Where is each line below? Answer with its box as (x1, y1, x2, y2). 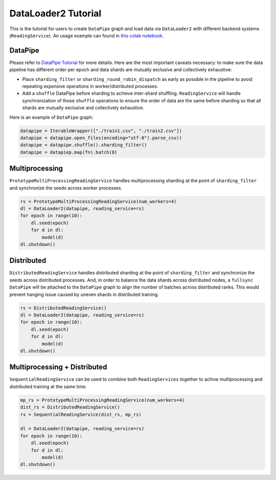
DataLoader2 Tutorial (9, 8, 102, 19)
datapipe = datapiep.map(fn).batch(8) (20, 149, 118, 155)
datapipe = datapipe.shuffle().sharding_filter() (20, 142, 147, 148)
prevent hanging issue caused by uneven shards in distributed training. (9, 291, 159, 297)
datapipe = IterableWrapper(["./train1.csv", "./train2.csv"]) (20, 128, 182, 134)
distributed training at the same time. (9, 383, 87, 389)
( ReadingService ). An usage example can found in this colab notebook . (9, 32, 164, 38)
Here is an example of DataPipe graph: (9, 114, 94, 120)
